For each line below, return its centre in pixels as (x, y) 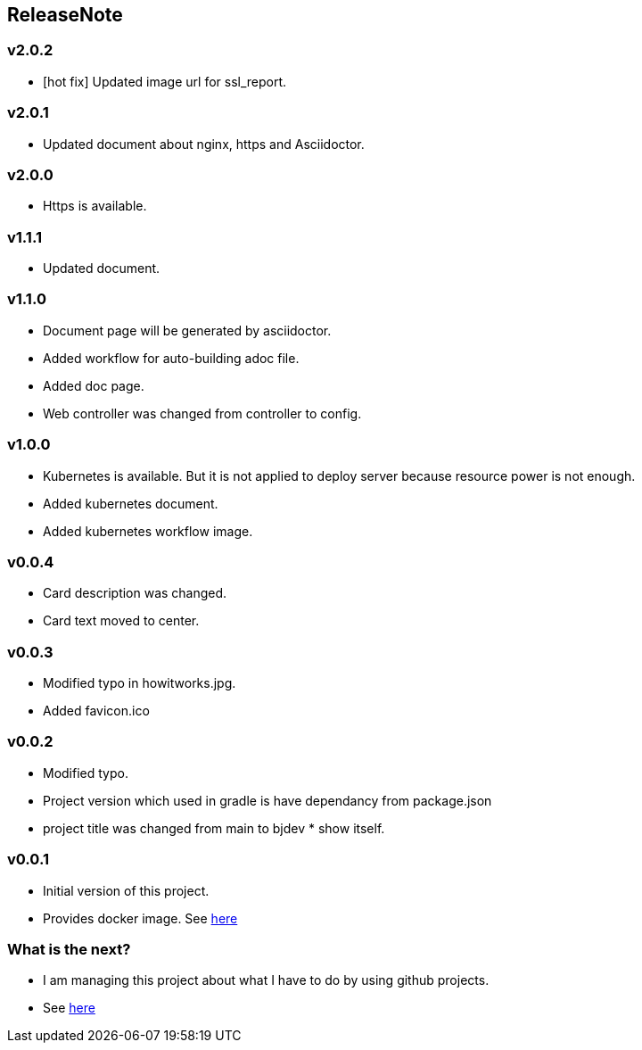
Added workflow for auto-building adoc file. (171, 358)
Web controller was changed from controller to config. (202, 413)
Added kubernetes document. (131, 503)
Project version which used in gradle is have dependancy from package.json (267, 800)
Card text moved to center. (121, 621)
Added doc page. (94, 385)
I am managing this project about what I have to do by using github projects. (266, 980)
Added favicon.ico (96, 711)
